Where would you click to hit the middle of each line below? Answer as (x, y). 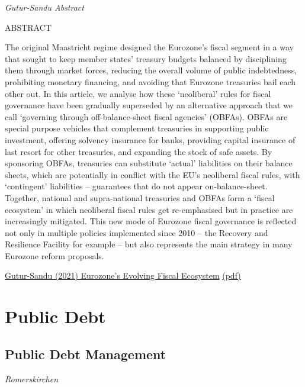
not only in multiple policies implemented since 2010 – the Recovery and (137, 232)
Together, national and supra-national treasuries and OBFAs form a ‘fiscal (140, 197)
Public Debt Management (86, 354)
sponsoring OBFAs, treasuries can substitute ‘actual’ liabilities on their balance (149, 163)
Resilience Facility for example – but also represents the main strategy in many (149, 244)
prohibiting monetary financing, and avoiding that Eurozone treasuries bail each (150, 81)
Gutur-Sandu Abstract (44, 7)
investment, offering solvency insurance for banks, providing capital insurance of (150, 139)
